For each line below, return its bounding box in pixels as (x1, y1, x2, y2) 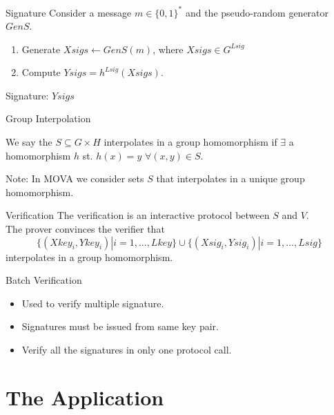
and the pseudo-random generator (185, 5, 329, 19)
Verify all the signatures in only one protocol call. (21, 342, 232, 356)
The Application (6, 383, 164, 411)
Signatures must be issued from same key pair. (21, 319, 219, 334)
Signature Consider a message (6, 5, 132, 19)
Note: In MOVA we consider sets (6, 171, 144, 186)
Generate (21, 41, 61, 56)
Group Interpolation (6, 111, 91, 126)
